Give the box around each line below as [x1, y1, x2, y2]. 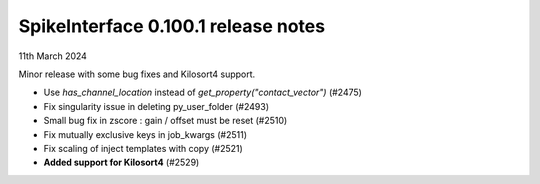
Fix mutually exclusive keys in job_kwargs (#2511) [43, 128, 248, 140]
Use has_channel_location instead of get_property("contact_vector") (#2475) [43, 86, 362, 99]
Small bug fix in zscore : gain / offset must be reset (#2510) [43, 115, 288, 127]
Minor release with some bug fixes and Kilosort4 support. [18, 68, 256, 80]
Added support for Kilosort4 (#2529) [43, 156, 200, 169]
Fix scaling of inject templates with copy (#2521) [43, 142, 244, 154]
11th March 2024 [18, 50, 87, 62]
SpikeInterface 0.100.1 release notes [18, 15, 325, 37]
